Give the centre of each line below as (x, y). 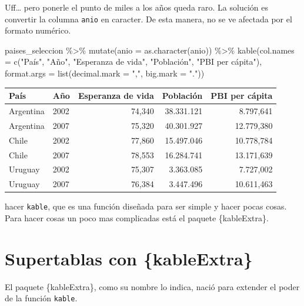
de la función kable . (41, 298)
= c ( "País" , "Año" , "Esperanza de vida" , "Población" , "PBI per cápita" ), (133, 61)
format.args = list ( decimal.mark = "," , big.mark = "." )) (105, 73)
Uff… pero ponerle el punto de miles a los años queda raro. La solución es (136, 7)
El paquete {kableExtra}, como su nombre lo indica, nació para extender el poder (152, 286)
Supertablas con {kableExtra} (129, 258)
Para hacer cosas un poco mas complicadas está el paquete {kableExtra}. (137, 217)
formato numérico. (38, 30)
